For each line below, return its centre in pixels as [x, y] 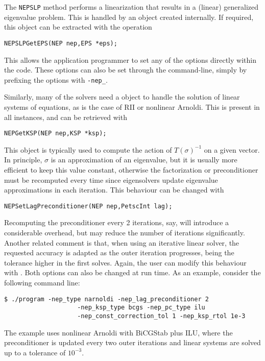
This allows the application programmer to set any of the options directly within [130, 59]
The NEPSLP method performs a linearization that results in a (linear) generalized [131, 7]
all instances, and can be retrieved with [66, 117]
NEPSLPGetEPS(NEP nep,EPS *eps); [61, 43]
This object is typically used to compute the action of [88, 149]
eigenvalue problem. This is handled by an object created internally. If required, [129, 17]
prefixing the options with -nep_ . [56, 79]
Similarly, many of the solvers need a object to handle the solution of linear [122, 97]
